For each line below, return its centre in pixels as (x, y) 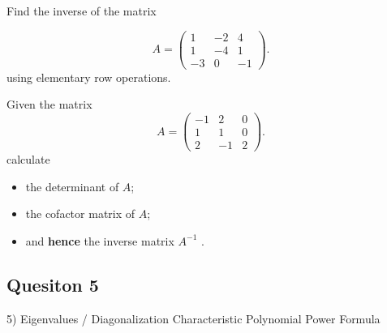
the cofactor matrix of (80, 213)
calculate (28, 159)
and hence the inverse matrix (100, 240)
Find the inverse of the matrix (82, 11)
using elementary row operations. (89, 77)
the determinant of (72, 186)
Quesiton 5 (53, 284)
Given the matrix (49, 104)
